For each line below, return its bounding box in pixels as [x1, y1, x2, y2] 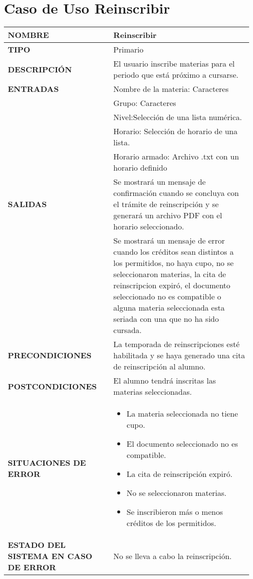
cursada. [113, 324, 142, 336]
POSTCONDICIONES [8, 380, 97, 392]
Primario [113, 44, 144, 55]
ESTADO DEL [8, 539, 66, 551]
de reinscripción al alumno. [113, 361, 206, 372]
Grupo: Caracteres [113, 97, 176, 109]
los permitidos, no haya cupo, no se [113, 257, 234, 269]
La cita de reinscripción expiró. [126, 468, 233, 480]
